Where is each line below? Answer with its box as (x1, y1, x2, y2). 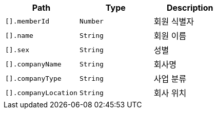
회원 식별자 (153, 16, 194, 27)
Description (167, 3, 213, 13)
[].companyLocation (5, 88, 77, 97)
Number (79, 17, 104, 25)
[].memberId (5, 17, 50, 25)
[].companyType (5, 74, 62, 82)
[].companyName (5, 60, 62, 68)
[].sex (5, 46, 29, 54)
